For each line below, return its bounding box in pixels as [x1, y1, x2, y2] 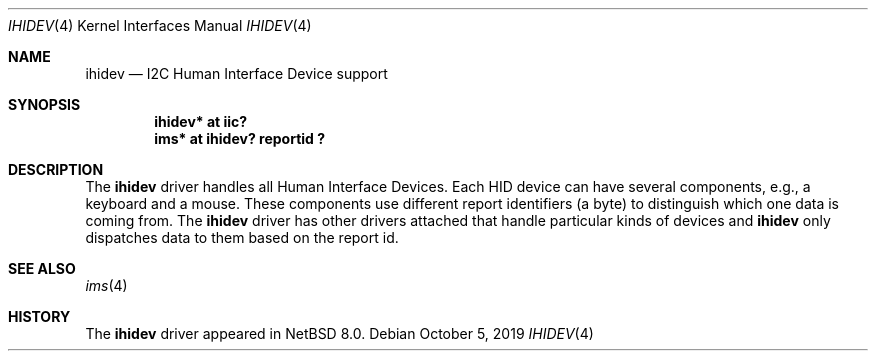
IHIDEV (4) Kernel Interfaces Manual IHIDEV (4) [8, 17, 312, 34]
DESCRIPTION [8, 161, 104, 178]
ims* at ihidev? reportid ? [154, 130, 326, 147]
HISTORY [8, 308, 71, 325]
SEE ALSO [8, 260, 76, 277]
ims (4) [85, 277, 128, 294]
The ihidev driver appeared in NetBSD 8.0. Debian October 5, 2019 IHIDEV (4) [85, 325, 594, 342]
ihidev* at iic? [154, 113, 248, 130]
